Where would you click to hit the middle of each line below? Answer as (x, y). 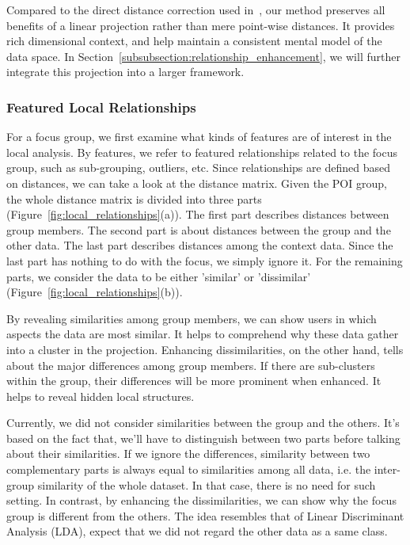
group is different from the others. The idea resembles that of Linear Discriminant (205, 515)
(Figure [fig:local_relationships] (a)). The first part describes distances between (198, 214)
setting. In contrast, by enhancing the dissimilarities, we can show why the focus (201, 500)
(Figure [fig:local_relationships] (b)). (95, 292)
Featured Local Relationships (101, 107)
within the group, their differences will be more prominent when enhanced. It (194, 381)
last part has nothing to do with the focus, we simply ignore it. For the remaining (205, 260)
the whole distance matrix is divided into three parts (134, 198)
